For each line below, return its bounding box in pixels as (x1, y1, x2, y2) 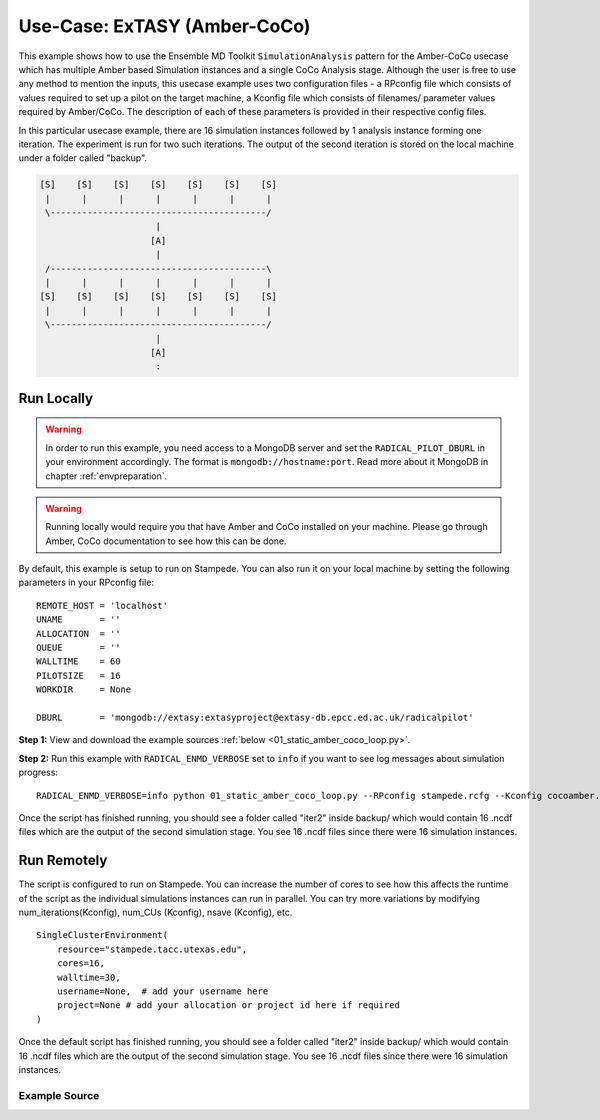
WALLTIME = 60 (36, 656, 121, 667)
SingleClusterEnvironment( (36, 930, 169, 941)
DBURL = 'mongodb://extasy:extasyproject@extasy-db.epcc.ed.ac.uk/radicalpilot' (36, 711, 474, 723)
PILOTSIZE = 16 (36, 670, 121, 681)
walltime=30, (56, 971, 121, 983)
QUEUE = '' (36, 642, 121, 654)
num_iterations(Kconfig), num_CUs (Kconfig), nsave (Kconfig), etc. (18, 906, 293, 919)
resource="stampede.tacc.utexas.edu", (56, 943, 248, 955)
